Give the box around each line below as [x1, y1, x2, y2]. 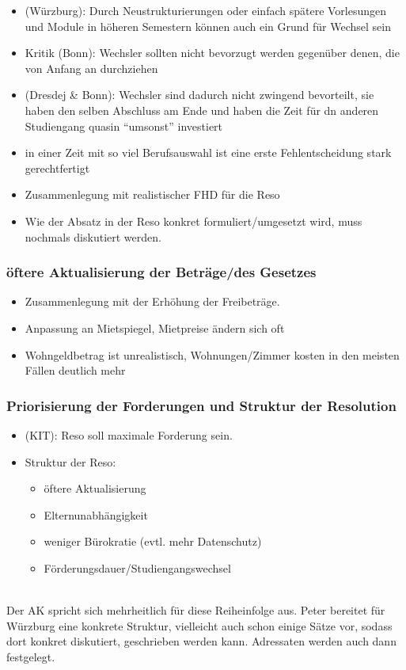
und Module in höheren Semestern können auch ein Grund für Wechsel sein [25, 17, 391, 34]
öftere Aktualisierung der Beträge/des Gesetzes [6, 262, 317, 282]
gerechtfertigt [25, 159, 90, 176]
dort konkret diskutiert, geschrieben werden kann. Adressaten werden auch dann [6, 633, 397, 649]
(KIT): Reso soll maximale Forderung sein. [25, 426, 233, 443]
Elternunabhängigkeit [44, 506, 148, 523]
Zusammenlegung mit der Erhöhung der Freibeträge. [25, 293, 280, 310]
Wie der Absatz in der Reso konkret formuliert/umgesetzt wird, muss [25, 212, 362, 229]
